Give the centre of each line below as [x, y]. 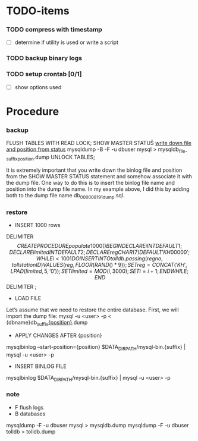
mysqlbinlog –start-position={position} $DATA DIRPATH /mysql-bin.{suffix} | [96, 347]
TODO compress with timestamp [54, 30]
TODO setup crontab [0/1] [44, 74]
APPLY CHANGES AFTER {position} [58, 335]
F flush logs [29, 407]
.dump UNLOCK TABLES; [64, 157]
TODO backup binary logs [44, 58]
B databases [30, 414]
